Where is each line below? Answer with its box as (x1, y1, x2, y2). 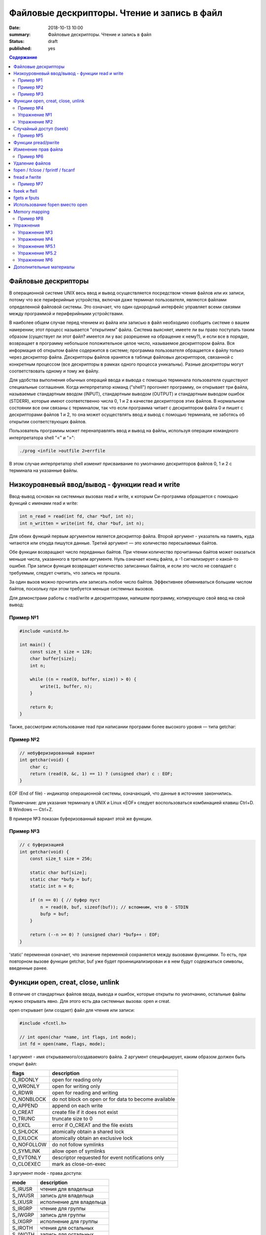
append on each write (52, 1102, 103, 1109)
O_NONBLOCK (12, 1096, 46, 1103)
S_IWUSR (12, 1192, 34, 1199)
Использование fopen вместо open (13, 202, 88, 207)
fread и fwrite (13, 174, 41, 180)
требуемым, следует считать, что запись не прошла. (9, 570, 121, 576)
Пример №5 (18, 132, 44, 138)
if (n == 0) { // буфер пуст (30, 897, 100, 903)
